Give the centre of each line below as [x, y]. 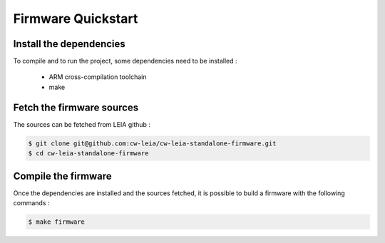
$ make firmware [57, 222]
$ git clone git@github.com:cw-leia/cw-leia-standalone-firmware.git [152, 143]
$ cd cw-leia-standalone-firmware [88, 154]
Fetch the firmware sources [76, 107]
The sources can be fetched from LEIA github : [82, 124]
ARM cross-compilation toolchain [98, 77]
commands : [31, 203]
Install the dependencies [70, 44]
